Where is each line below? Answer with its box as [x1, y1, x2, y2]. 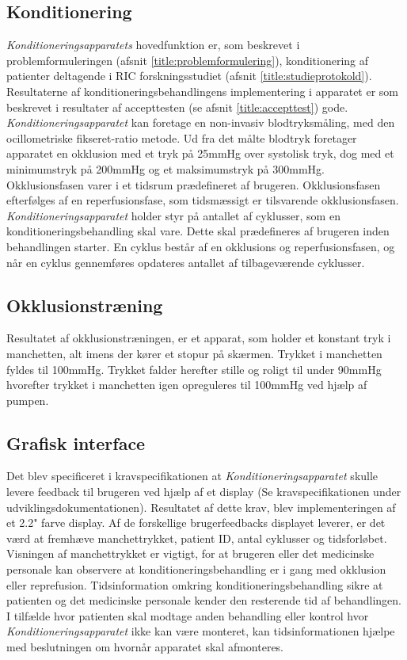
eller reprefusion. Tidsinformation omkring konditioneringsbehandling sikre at [6, 576, 383, 593]
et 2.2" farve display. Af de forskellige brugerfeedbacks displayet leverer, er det [6, 514, 386, 531]
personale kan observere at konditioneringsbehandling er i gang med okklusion [6, 561, 386, 578]
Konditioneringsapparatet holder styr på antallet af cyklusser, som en [6, 207, 340, 223]
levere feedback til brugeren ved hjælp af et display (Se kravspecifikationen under [6, 483, 401, 500]
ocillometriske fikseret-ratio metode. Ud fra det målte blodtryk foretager [6, 129, 357, 146]
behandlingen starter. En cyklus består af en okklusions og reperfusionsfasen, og [6, 238, 395, 254]
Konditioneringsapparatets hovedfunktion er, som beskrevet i [6, 36, 300, 53]
